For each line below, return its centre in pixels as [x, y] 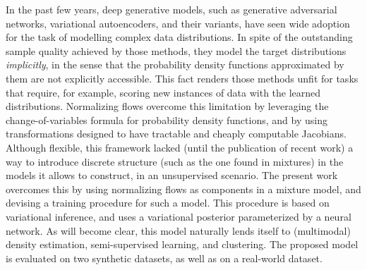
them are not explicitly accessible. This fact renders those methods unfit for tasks [182, 78]
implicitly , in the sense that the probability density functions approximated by [175, 65]
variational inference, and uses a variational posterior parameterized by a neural [179, 216]
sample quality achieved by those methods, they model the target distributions [176, 50]
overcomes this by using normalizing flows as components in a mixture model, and [183, 189]
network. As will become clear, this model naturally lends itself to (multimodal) [178, 230]
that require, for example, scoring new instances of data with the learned [163, 92]
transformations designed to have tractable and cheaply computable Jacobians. [176, 134]
